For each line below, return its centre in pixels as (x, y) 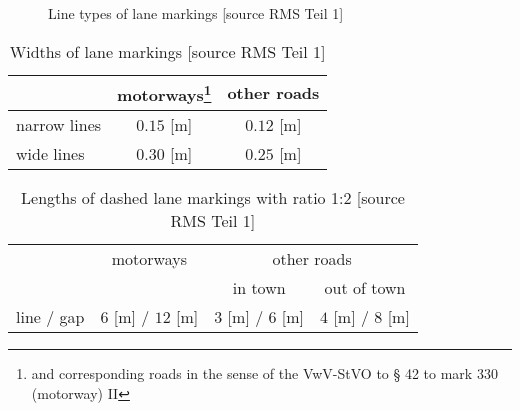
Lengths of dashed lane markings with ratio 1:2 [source (213, 197)
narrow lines (59, 124)
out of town (365, 287)
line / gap (50, 316)
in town (259, 287)
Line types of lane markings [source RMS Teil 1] (196, 13)
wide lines (50, 153)
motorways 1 (164, 92)
